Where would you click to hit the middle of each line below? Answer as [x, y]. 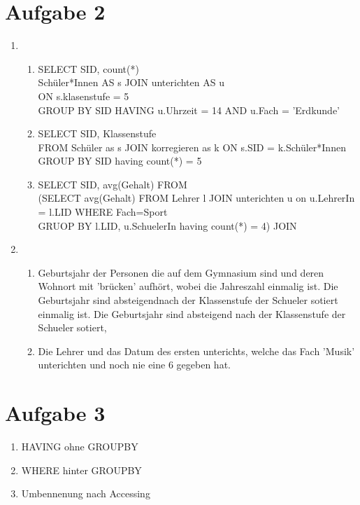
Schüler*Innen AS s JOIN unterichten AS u [131, 82]
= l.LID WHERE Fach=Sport [103, 212]
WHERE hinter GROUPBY [81, 470]
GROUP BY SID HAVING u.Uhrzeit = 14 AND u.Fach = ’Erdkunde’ [189, 110]
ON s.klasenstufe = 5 [84, 96]
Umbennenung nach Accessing [86, 493]
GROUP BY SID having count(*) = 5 [120, 161]
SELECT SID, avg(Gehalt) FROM [113, 184]
